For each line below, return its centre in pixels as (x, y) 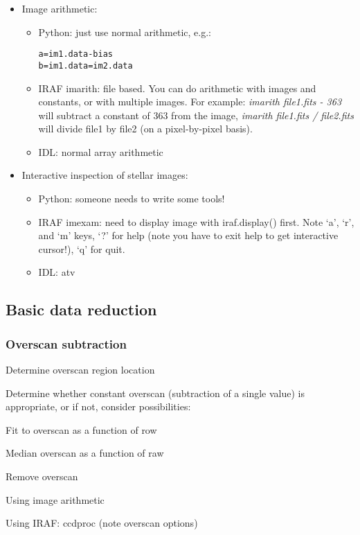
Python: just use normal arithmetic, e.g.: (125, 32)
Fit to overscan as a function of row (81, 429)
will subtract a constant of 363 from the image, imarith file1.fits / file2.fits (196, 115)
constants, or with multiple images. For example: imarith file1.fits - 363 (190, 102)
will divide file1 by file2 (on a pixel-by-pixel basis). (145, 129)
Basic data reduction (81, 309)
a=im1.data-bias (75, 54)
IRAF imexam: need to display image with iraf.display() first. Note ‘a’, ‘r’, (196, 221)
